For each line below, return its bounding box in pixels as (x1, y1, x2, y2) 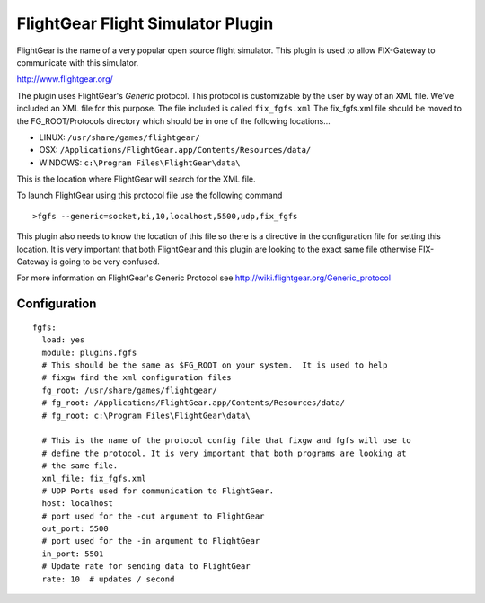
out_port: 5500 (41, 524, 109, 534)
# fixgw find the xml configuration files (41, 373, 233, 383)
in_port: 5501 (41, 548, 104, 559)
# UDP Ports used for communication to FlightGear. (41, 485, 274, 496)
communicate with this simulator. (16, 57, 139, 67)
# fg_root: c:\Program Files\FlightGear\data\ (41, 410, 251, 421)
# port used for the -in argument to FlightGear (41, 536, 260, 546)
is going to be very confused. (50, 256, 161, 267)
